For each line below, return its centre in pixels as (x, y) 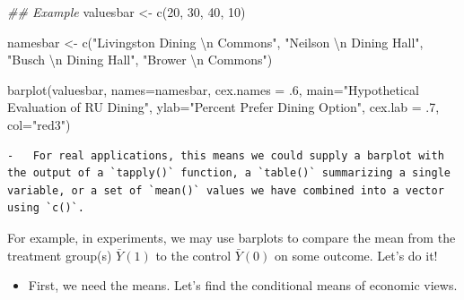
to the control (193, 255)
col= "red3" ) (39, 124)
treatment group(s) (60, 255)
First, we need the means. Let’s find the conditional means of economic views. (243, 285)
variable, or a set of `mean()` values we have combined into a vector (226, 190)
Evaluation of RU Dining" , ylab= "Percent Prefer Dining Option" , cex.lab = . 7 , (223, 107)
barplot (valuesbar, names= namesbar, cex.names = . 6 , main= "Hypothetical (213, 89)
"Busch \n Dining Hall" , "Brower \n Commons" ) (140, 60)
